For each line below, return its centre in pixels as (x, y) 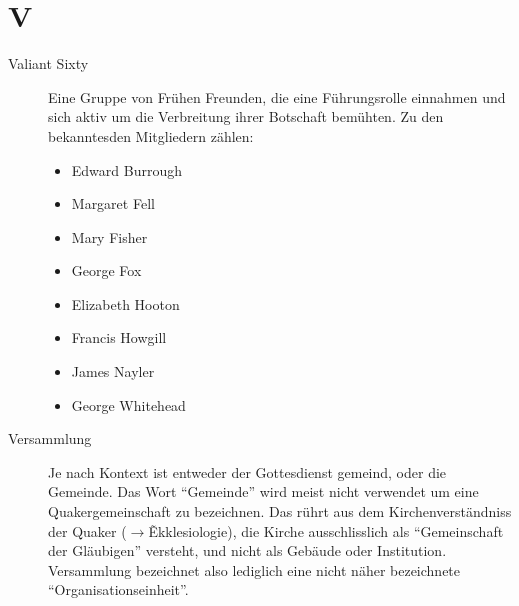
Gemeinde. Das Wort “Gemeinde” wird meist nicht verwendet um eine (263, 491)
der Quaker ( (87, 530)
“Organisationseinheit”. (118, 589)
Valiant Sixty (48, 63)
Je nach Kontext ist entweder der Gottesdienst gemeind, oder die (247, 471)
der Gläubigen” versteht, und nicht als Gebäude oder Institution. (247, 550)
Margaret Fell (113, 203)
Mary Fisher (109, 236)
